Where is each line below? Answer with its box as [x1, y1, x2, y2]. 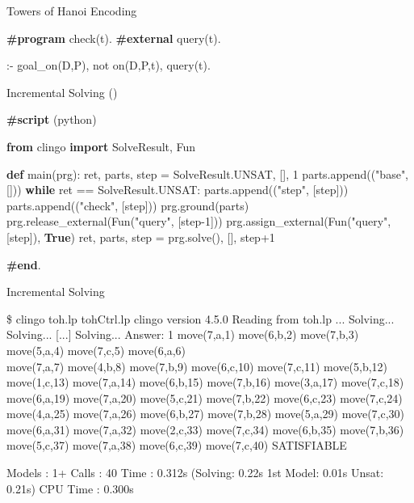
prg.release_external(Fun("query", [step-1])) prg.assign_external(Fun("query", [6, 213, 391, 230]
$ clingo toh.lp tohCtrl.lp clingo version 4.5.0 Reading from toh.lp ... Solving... [6, 310, 395, 327]
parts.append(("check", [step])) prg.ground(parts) [6, 197, 249, 213]
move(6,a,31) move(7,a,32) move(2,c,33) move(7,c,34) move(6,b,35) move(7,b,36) [6, 421, 404, 437]
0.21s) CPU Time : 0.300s [6, 480, 134, 497]
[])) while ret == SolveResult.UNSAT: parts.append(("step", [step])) [6, 181, 349, 198]
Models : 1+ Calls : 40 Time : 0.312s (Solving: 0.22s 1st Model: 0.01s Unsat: [6, 464, 384, 481]
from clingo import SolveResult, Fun [6, 137, 196, 154]
